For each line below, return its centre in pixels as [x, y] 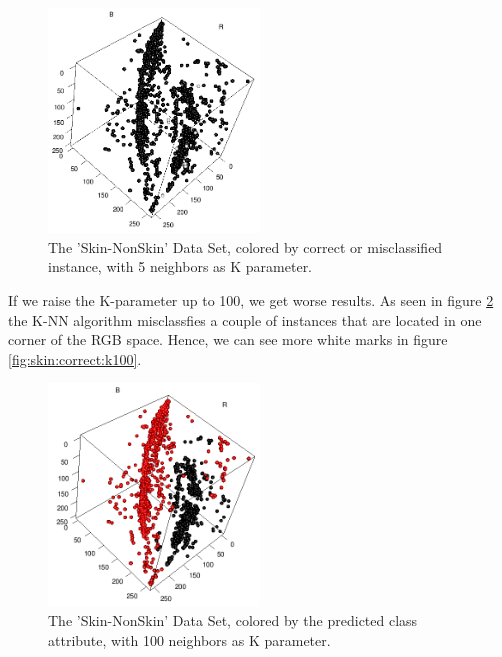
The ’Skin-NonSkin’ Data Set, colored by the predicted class [233, 620]
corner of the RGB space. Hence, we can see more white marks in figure [228, 339]
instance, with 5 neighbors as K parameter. [180, 266]
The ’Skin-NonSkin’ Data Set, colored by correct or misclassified [245, 246]
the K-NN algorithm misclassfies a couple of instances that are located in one [245, 319]
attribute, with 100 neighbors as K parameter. [189, 639]
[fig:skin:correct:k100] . [75, 358]
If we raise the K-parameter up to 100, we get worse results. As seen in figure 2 [251, 300]
